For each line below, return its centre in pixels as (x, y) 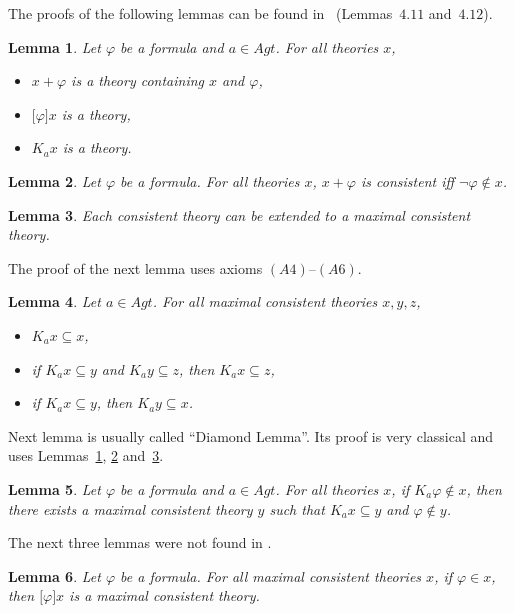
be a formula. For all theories (210, 180)
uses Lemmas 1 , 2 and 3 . (86, 455)
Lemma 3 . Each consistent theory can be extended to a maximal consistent (239, 214)
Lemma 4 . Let (54, 301)
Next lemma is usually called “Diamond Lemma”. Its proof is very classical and (251, 435)
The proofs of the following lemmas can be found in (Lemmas (200, 13)
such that (297, 508)
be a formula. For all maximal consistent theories (271, 575)
